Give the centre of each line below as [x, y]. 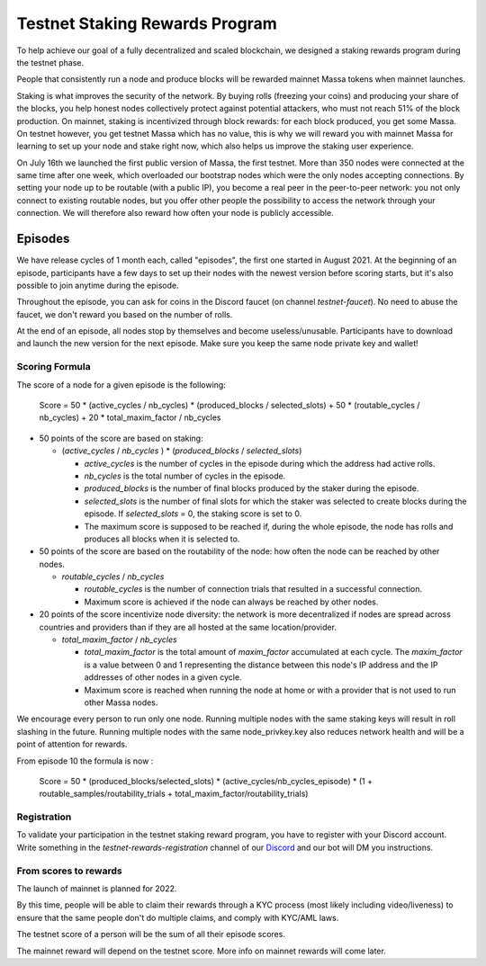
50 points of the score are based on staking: [121, 438]
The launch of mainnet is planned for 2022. [97, 889]
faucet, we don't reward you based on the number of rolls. [125, 314]
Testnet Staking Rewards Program [147, 23]
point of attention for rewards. [72, 744]
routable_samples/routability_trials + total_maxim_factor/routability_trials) [174, 794]
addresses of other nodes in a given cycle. [163, 677]
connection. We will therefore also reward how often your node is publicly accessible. [175, 213]
